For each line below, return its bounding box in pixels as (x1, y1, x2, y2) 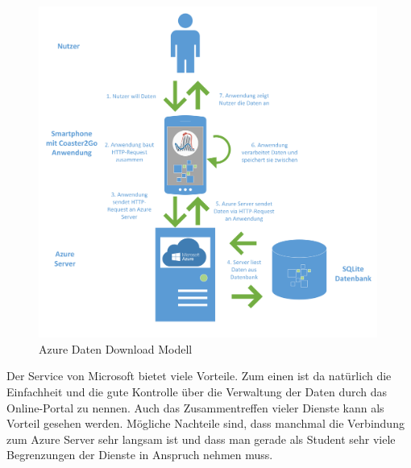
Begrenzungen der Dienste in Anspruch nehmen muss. (6, 446, 273, 463)
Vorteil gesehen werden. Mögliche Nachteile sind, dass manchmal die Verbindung (6, 415, 405, 432)
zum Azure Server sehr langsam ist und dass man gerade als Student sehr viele (6, 430, 396, 447)
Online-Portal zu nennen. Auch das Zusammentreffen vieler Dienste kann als (6, 399, 384, 416)
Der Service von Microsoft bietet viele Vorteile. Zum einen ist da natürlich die (6, 367, 392, 384)
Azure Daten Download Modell (39, 340, 193, 357)
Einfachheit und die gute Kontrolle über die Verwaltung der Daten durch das (6, 383, 388, 400)
